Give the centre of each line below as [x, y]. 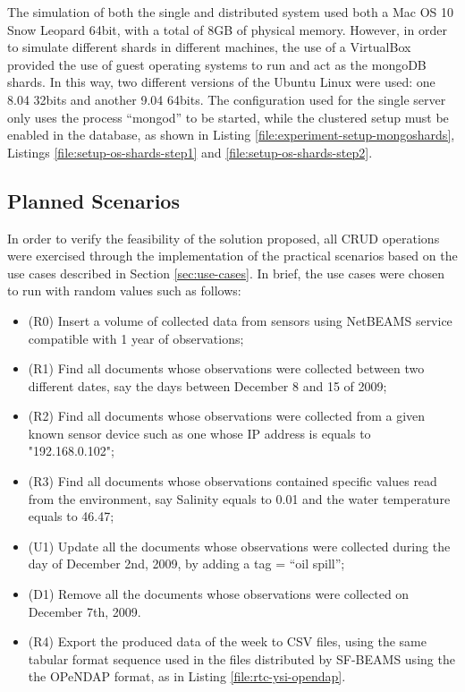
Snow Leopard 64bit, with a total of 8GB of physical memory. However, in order [227, 29]
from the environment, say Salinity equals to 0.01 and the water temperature [239, 498]
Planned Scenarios [93, 200]
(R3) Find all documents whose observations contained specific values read [232, 481]
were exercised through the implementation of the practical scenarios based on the [232, 256]
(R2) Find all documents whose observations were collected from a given [227, 416]
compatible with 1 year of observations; [136, 338]
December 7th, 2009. [85, 611]
